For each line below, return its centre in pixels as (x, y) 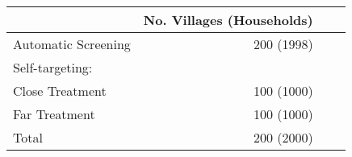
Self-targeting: (53, 67)
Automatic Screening (72, 44)
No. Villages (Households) (228, 20)
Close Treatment (60, 91)
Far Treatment (54, 114)
